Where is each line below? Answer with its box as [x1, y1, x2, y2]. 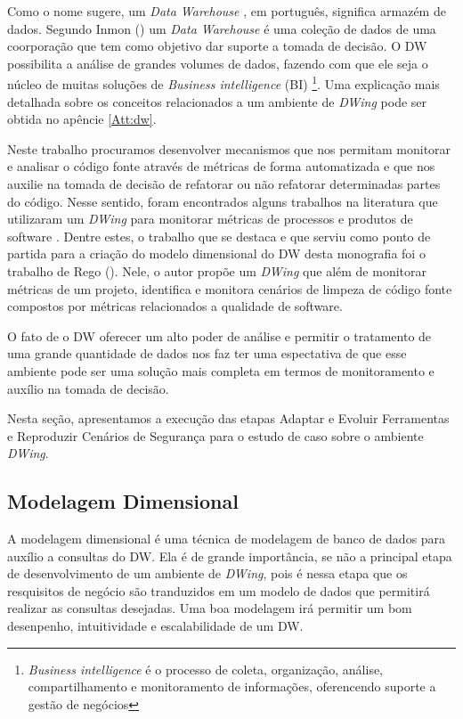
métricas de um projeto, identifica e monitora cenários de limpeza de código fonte [7, 279, 452, 298]
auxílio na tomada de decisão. [7, 379, 169, 397]
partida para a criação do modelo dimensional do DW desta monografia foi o [7, 244, 426, 263]
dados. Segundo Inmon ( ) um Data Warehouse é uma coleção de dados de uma [7, 19, 436, 37]
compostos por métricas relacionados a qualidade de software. [7, 297, 343, 315]
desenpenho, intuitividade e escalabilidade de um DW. [7, 617, 304, 635]
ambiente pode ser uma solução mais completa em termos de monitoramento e [7, 361, 435, 380]
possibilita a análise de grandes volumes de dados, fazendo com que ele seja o [7, 53, 428, 72]
